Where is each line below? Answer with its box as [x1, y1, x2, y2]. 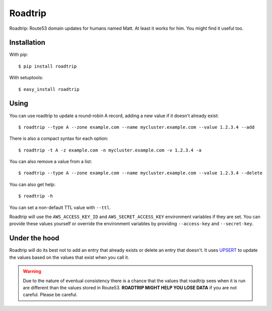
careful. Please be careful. [23, 292, 78, 298]
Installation [9, 38, 45, 47]
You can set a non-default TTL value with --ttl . [9, 204, 111, 211]
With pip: [9, 51, 28, 58]
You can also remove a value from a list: [9, 159, 93, 165]
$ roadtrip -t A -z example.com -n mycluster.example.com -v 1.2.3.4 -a [18, 147, 201, 153]
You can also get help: [9, 181, 55, 187]
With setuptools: [9, 75, 44, 81]
